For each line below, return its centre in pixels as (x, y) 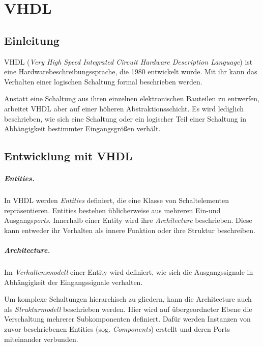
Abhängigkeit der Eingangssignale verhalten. (74, 282)
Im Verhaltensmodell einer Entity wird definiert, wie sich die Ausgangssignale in (129, 272)
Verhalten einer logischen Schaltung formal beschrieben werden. (103, 81)
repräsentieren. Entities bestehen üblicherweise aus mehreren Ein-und (112, 210)
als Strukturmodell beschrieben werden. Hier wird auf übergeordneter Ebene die (128, 309)
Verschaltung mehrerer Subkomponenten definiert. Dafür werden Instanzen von (127, 319)
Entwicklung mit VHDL (68, 156)
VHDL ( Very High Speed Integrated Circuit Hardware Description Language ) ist (128, 61)
